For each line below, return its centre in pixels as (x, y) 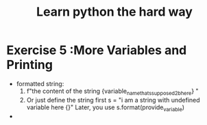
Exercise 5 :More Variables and (97, 50)
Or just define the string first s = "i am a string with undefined (113, 100)
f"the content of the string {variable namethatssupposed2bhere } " (113, 92)
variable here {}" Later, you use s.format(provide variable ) (106, 108)
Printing (29, 65)
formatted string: (40, 83)
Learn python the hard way (114, 12)
